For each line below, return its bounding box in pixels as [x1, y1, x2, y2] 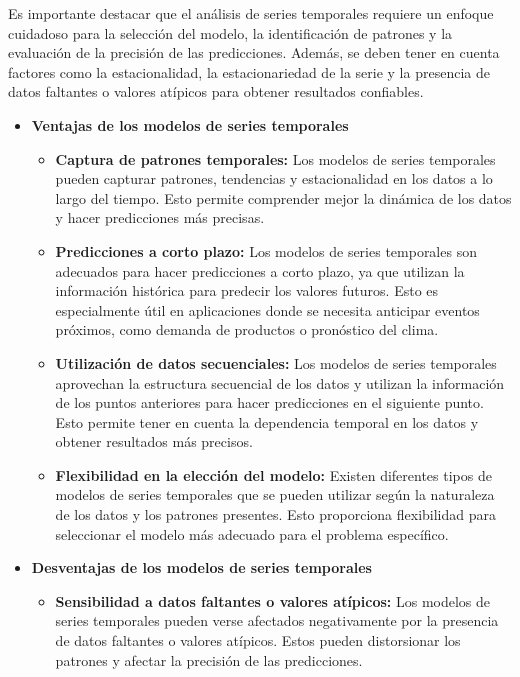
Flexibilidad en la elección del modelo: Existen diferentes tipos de [55, 464, 492, 485]
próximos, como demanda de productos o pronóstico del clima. [55, 319, 439, 340]
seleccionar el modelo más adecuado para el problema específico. [55, 523, 449, 544]
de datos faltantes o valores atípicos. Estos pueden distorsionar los [55, 630, 461, 651]
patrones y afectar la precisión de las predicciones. [55, 649, 363, 670]
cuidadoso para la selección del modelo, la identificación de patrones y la [8, 22, 453, 43]
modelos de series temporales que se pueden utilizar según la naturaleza [55, 484, 495, 505]
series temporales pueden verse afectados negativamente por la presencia [55, 610, 499, 631]
